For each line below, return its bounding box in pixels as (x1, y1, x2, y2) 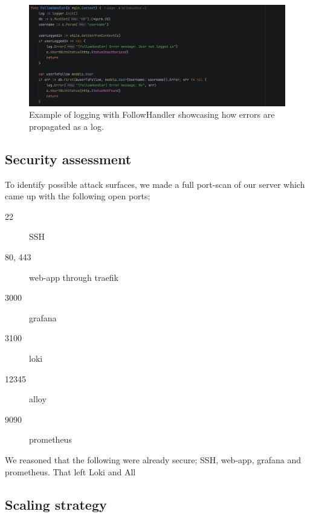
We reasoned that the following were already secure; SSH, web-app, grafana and (5, 453, 301, 466)
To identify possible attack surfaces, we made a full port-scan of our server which (5, 178, 305, 190)
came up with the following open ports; (5, 190, 150, 202)
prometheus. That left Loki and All (5, 465, 136, 478)
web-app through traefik (29, 271, 118, 283)
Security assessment (5, 149, 132, 168)
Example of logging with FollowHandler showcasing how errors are (29, 108, 275, 121)
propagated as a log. (29, 120, 104, 132)
